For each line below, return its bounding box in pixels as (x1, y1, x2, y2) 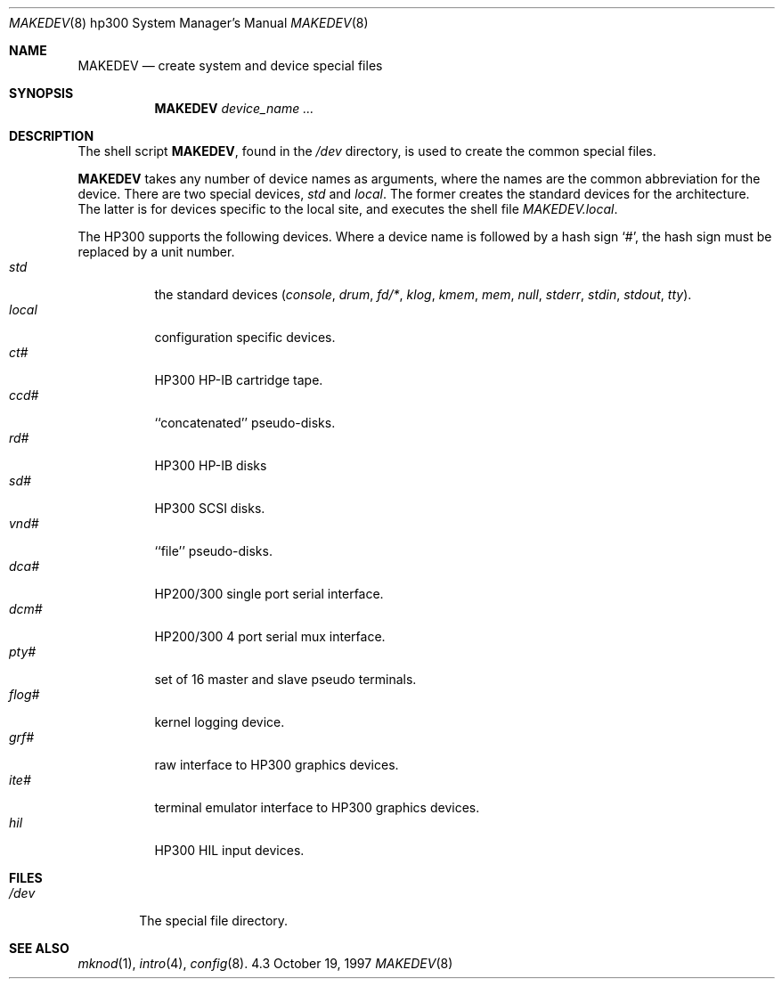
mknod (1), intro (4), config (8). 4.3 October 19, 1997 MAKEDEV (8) (77, 956, 453, 971)
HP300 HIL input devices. (154, 843, 305, 858)
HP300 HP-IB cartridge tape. (154, 372, 323, 387)
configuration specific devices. (154, 330, 336, 345)
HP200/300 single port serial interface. (154, 586, 384, 601)
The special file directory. (139, 913, 289, 928)
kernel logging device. (154, 714, 285, 729)
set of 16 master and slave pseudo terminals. (154, 672, 417, 687)
